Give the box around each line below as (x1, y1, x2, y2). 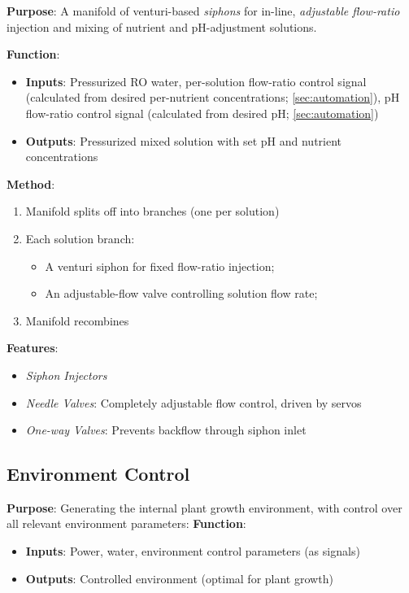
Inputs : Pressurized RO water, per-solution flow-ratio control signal (25, 72, 367, 89)
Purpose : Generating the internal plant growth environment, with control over (7, 499, 402, 516)
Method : (7, 175, 55, 192)
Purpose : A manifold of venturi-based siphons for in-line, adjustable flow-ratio (7, 2, 400, 19)
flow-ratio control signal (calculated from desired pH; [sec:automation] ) (25, 104, 379, 121)
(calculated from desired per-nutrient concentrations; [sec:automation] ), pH (25, 89, 400, 106)
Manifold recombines (25, 312, 129, 329)
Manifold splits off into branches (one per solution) (25, 203, 280, 220)
